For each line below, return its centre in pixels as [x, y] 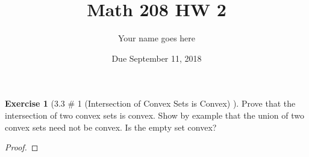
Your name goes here [157, 38]
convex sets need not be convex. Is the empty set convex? [111, 127]
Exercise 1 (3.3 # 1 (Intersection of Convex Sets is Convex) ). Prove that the [150, 103]
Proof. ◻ [22, 147]
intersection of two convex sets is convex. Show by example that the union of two [154, 115]
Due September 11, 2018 [157, 58]
